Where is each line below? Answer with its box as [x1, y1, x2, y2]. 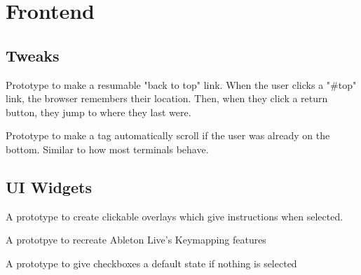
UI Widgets [6, 176, 92, 197]
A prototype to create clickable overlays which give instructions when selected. [6, 209, 343, 223]
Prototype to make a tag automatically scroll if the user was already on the [6, 128, 330, 143]
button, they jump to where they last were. [6, 104, 191, 119]
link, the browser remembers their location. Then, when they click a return [6, 91, 328, 106]
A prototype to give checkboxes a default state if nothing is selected [6, 255, 297, 270]
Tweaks [6, 44, 60, 66]
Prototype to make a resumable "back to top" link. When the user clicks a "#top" [6, 77, 357, 92]
